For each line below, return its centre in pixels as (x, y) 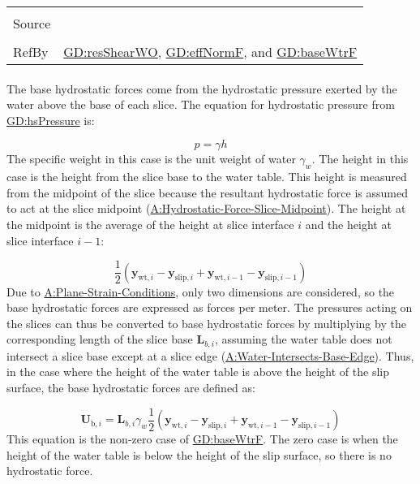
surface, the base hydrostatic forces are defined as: (131, 388)
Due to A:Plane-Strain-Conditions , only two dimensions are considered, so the (201, 291)
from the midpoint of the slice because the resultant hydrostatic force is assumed (207, 192)
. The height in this (360, 159)
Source (32, 23)
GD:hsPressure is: (51, 120)
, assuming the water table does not (303, 339)
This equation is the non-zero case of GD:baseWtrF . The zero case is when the (202, 439)
